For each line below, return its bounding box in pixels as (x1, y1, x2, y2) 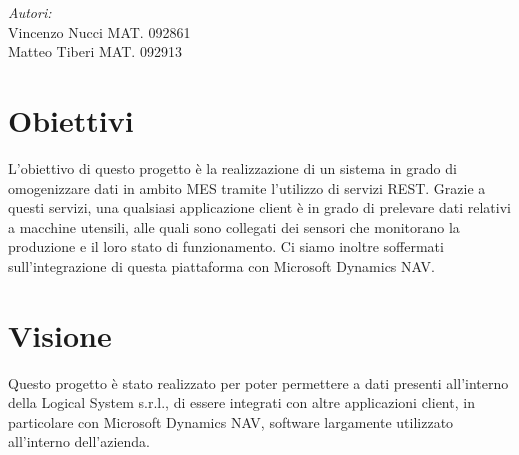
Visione (8, 314, 112, 355)
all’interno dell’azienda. (8, 431, 151, 452)
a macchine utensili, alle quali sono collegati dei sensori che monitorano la (8, 216, 460, 237)
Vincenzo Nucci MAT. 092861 (8, 21, 191, 42)
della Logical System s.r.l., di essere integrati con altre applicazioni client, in (8, 392, 475, 413)
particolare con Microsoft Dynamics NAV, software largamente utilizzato (8, 411, 454, 432)
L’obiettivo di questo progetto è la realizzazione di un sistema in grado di (8, 157, 457, 178)
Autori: (8, 2, 52, 22)
